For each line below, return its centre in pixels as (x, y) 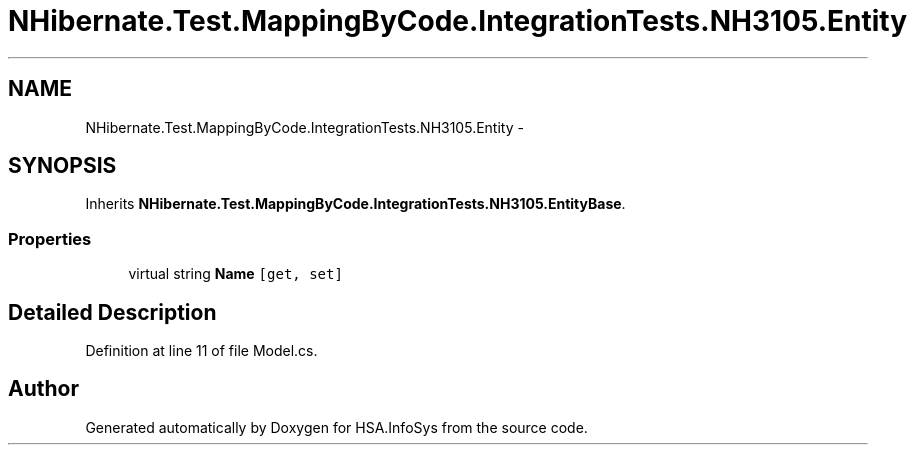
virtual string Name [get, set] (235, 274)
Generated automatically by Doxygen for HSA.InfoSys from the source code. (336, 427)
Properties (50, 238)
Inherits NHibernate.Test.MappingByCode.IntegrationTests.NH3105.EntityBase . (355, 204)
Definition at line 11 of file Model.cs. (201, 351)
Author (43, 389)
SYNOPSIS (62, 166)
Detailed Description (112, 312)
